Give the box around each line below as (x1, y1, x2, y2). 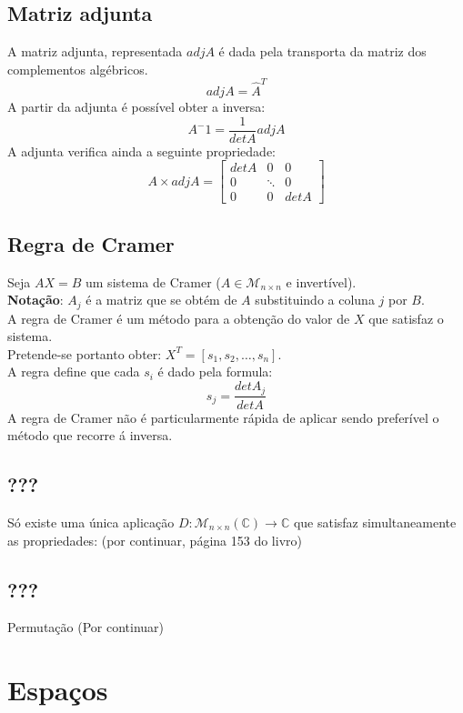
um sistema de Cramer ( (86, 272, 221, 291)
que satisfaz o (368, 308, 444, 327)
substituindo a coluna (255, 290, 375, 309)
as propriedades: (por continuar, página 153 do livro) (7, 530, 302, 549)
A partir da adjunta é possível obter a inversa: (7, 97, 266, 116)
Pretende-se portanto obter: (7, 344, 162, 363)
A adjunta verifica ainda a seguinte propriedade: (7, 141, 277, 160)
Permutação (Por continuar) (7, 618, 165, 637)
